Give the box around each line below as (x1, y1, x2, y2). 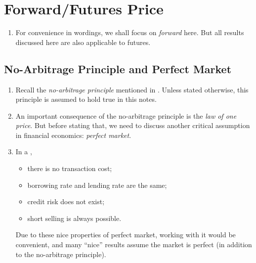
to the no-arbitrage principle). (15, 249, 106, 259)
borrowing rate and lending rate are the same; (27, 179, 167, 190)
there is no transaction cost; (27, 163, 112, 174)
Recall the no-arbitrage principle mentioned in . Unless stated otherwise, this (15, 84, 249, 94)
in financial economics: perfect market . (15, 130, 131, 140)
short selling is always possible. (27, 213, 122, 223)
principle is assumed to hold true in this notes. (15, 94, 157, 104)
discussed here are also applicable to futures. (15, 37, 151, 47)
